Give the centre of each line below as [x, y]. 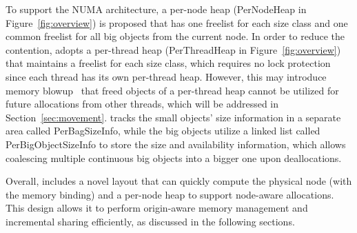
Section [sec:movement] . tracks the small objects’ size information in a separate [173, 117]
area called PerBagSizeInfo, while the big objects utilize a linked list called [163, 131]
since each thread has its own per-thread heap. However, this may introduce [166, 76]
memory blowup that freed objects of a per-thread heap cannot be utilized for [172, 90]
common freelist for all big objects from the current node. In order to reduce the [175, 36]
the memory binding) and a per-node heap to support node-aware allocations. [170, 194]
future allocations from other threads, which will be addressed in [142, 104]
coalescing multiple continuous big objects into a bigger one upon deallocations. [174, 158]
